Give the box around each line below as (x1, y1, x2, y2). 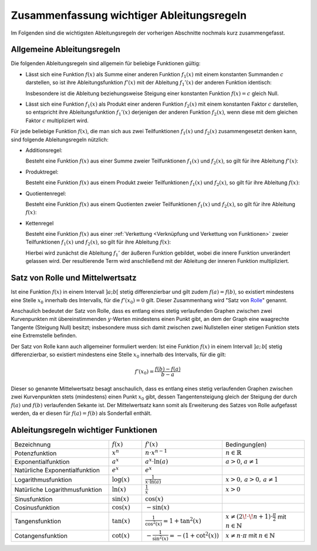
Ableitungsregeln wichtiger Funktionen (11, 425, 158, 435)
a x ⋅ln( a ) (144, 457, 168, 465)
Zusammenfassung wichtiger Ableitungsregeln (11, 9, 247, 22)
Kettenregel (25, 219, 54, 227)
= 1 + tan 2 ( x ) (163, 516, 202, 525)
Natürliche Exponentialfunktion (14, 467, 100, 475)
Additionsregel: (25, 147, 63, 154)
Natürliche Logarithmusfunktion (14, 486, 102, 494)
